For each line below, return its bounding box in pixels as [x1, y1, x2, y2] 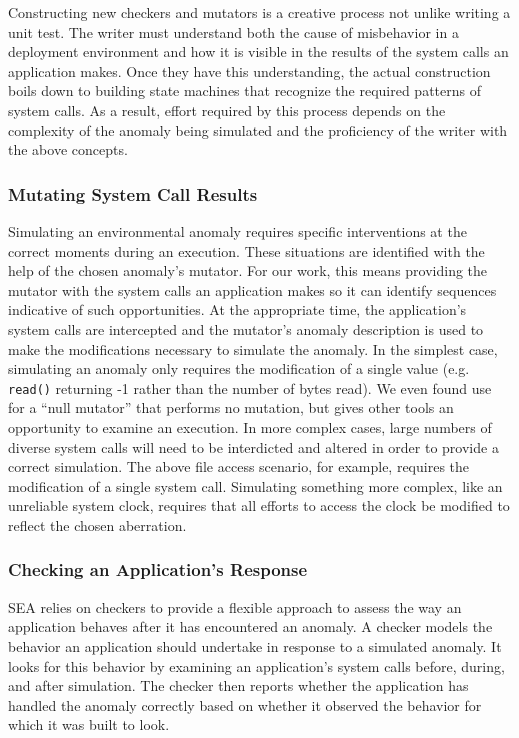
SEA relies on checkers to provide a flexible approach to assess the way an [8, 596, 462, 617]
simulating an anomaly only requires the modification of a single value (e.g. [8, 358, 470, 379]
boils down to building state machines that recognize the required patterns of [8, 80, 481, 101]
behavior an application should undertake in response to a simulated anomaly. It [8, 635, 502, 656]
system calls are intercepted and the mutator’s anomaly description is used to [8, 318, 484, 339]
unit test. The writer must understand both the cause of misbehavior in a [8, 21, 459, 42]
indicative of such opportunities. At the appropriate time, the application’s [8, 299, 467, 320]
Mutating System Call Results [8, 181, 258, 206]
